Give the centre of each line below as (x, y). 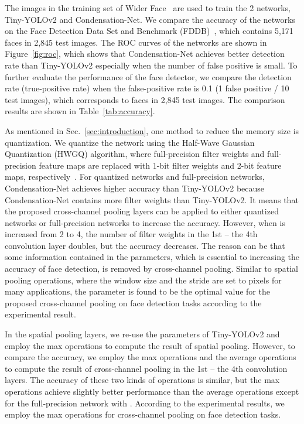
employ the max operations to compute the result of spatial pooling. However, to (150, 345)
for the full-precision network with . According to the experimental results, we (145, 403)
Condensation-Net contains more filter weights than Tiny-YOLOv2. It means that (152, 199)
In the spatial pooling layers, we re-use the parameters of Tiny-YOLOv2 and (142, 334)
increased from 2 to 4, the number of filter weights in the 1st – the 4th (131, 234)
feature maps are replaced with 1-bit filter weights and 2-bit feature (160, 165)
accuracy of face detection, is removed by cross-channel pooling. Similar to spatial (151, 269)
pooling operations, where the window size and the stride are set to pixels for (143, 280)
